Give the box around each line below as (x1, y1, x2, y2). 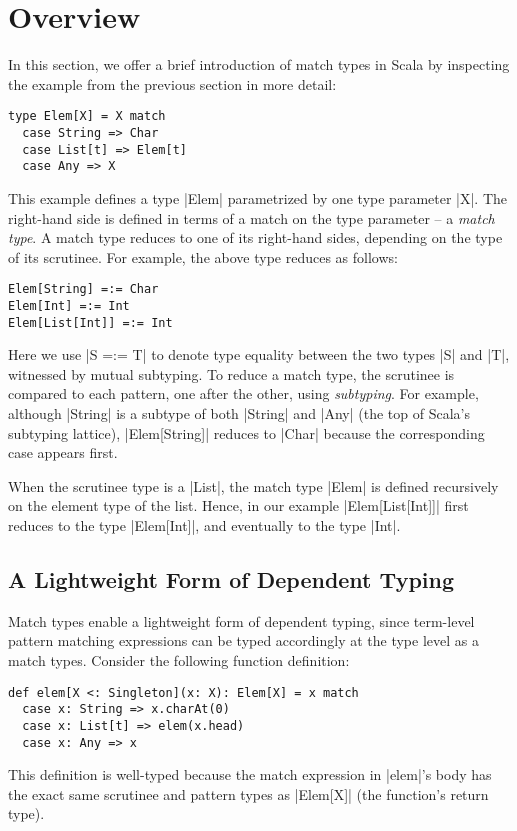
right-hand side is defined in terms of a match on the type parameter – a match (8, 207, 495, 228)
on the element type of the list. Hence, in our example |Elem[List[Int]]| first (8, 495, 469, 516)
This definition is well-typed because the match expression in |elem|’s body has (8, 764, 492, 785)
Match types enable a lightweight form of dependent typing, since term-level (8, 610, 475, 631)
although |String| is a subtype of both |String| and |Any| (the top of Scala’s (8, 403, 471, 424)
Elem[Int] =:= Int (8, 298, 130, 313)
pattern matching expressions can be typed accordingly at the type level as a (8, 630, 479, 651)
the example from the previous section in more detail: (8, 73, 337, 94)
